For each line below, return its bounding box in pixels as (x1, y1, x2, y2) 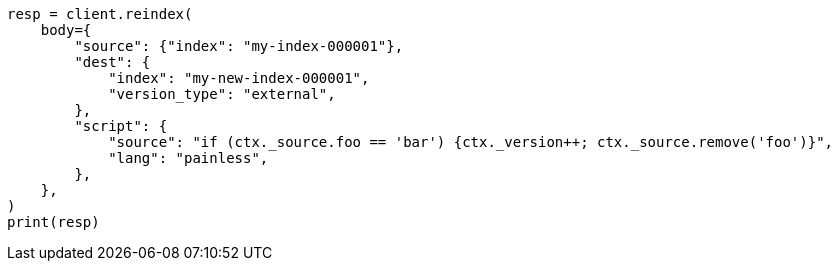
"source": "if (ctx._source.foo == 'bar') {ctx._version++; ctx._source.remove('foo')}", (108, 134, 834, 150)
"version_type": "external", (108, 86, 336, 102)
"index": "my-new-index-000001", (108, 70, 370, 86)
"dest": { (74, 54, 151, 70)
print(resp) (7, 214, 100, 230)
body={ (40, 22, 92, 38)
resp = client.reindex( (7, 6, 193, 22)
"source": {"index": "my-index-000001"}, (74, 38, 404, 54)
